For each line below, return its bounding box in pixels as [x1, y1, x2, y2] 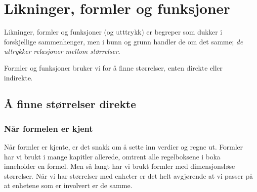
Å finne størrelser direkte [4, 96, 136, 112]
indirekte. [4, 72, 33, 82]
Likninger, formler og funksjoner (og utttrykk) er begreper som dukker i [4, 27, 222, 37]
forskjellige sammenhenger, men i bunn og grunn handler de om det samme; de [4, 36, 243, 46]
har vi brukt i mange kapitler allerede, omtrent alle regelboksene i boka [4, 151, 220, 161]
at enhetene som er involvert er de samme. [4, 180, 132, 191]
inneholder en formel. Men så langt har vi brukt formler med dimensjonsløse [4, 161, 235, 171]
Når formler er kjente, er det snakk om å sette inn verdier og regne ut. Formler [4, 142, 243, 152]
